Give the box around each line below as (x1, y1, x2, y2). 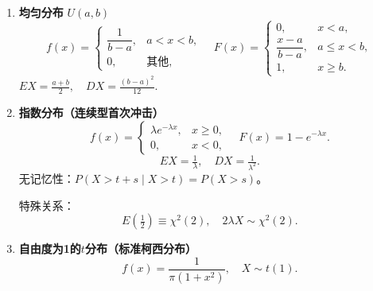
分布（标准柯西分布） (84, 240, 196, 257)
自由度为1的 (18, 240, 81, 257)
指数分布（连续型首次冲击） (18, 103, 164, 120)
